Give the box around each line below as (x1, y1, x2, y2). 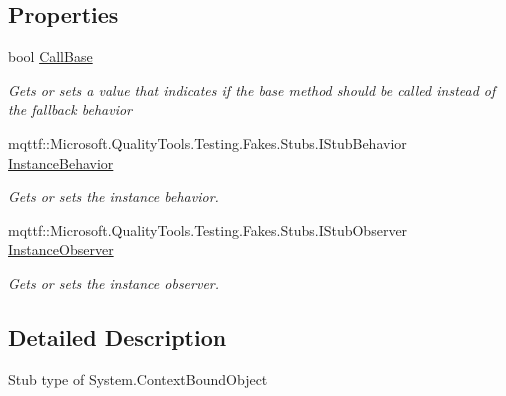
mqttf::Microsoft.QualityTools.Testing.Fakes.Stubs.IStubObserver (8, 219, 408, 240)
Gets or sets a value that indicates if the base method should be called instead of (8, 79, 496, 100)
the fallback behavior (8, 99, 132, 120)
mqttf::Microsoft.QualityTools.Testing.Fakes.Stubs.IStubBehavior (8, 132, 407, 153)
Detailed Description (8, 321, 227, 352)
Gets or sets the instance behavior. (8, 186, 219, 207)
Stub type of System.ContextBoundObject (8, 368, 268, 389)
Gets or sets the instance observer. (8, 272, 220, 293)
